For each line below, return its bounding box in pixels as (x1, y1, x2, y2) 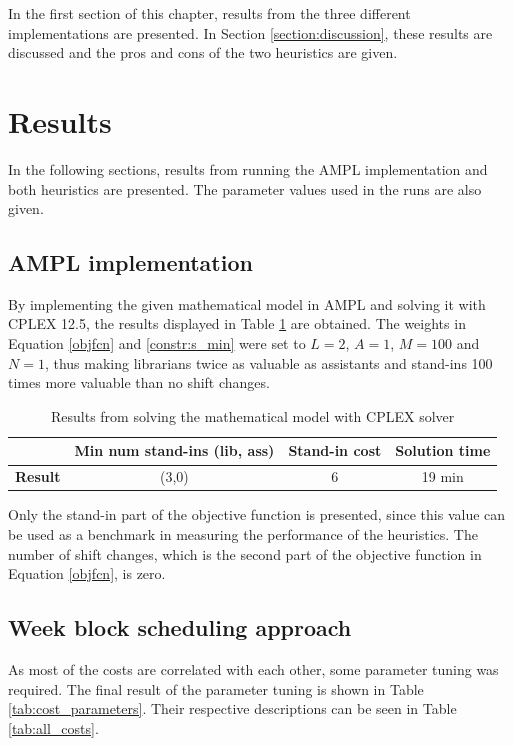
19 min (421, 466, 464, 487)
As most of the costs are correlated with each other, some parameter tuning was (8, 658, 499, 679)
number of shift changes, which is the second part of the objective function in (8, 543, 482, 564)
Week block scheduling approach (8, 612, 352, 643)
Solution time (395, 440, 491, 461)
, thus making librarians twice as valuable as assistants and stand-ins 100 (44, 352, 493, 373)
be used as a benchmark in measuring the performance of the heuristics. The (8, 523, 478, 544)
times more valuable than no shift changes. (8, 372, 270, 393)
